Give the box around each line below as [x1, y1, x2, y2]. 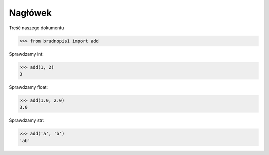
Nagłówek [9, 7, 52, 18]
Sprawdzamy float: [9, 84, 48, 90]
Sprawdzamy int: [9, 51, 44, 57]
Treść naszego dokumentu [9, 25, 64, 31]
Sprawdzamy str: [9, 117, 44, 123]
